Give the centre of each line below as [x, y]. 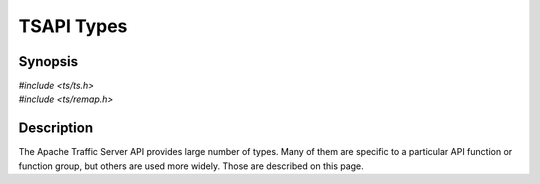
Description [56, 128]
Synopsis [48, 61]
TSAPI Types [73, 26]
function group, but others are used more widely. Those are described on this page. [191, 166]
